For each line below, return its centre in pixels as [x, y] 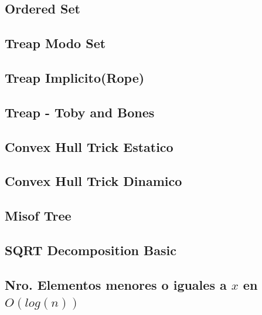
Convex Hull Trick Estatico [89, 146]
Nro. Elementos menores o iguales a [116, 284]
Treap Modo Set [55, 43]
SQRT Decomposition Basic [91, 250]
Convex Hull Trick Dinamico [93, 181]
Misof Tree [38, 216]
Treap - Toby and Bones [80, 112]
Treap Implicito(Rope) [75, 77]
